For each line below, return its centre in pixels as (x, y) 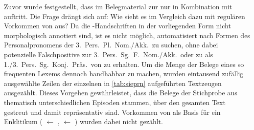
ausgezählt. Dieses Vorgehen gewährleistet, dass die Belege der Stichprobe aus (121, 93)
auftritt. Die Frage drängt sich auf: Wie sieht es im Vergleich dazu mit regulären (125, 16)
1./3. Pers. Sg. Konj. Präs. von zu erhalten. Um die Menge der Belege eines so (124, 64)
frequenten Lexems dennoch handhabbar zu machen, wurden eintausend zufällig (124, 74)
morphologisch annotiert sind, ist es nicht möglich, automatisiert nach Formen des (127, 35)
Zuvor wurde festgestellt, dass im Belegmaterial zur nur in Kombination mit (118, 6)
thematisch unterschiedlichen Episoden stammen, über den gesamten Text (115, 102)
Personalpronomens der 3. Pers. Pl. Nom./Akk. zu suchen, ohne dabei (111, 45)
